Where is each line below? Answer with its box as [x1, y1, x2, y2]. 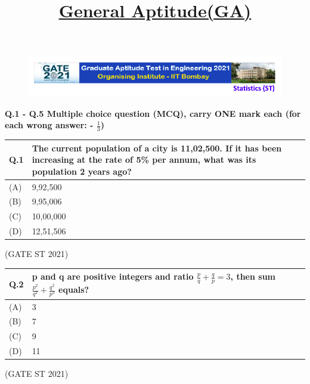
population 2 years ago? [32, 165, 132, 177]
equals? [58, 283, 89, 296]
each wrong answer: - [5, 119, 94, 131]
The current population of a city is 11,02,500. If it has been [32, 141, 282, 154]
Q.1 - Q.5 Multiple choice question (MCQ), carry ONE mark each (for [5, 107, 301, 119]
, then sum [230, 270, 276, 283]
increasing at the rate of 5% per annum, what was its [32, 153, 256, 166]
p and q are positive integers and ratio [32, 270, 194, 283]
